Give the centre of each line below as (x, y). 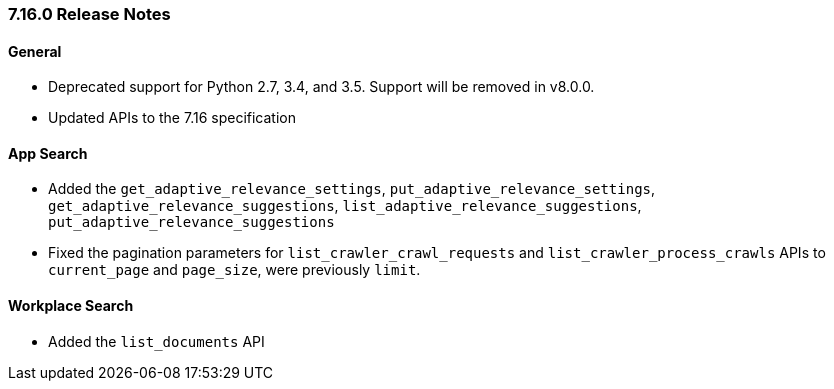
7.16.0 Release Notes (89, 14)
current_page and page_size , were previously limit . (234, 270)
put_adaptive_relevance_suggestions (191, 222)
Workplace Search (71, 306)
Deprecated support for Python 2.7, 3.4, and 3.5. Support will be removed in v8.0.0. (321, 87)
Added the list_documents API (156, 341)
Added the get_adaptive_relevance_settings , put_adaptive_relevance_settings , (352, 189)
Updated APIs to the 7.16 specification (172, 118)
